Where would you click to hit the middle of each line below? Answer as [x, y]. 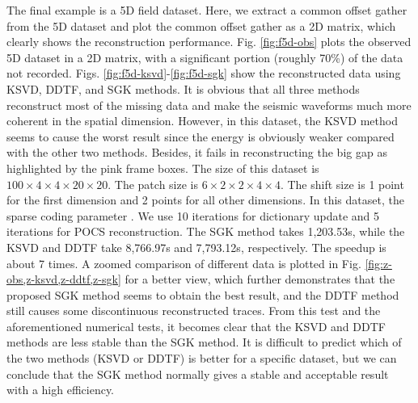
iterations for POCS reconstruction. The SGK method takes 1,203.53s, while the [206, 231]
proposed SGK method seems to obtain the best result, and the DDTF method [203, 294]
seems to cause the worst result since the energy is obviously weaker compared [201, 136]
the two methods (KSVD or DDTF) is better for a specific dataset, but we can [202, 358]
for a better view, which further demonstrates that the [260, 279]
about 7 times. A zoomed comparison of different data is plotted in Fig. [184, 263]
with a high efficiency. [60, 390]
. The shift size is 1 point [342, 184]
